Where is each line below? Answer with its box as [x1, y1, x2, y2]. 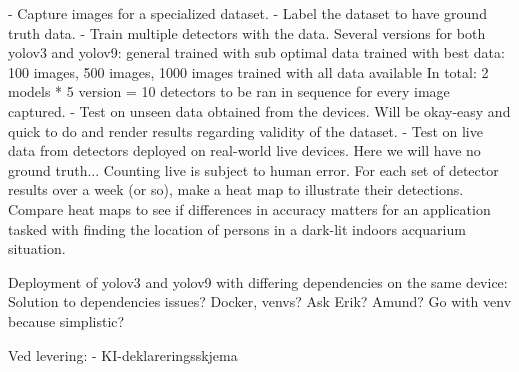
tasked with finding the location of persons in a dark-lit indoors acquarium [8, 218, 466, 239]
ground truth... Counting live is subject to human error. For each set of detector [8, 159, 499, 180]
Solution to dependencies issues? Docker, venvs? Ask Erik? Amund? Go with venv [8, 291, 512, 312]
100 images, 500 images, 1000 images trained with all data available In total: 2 [8, 61, 489, 82]
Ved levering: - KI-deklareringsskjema [8, 344, 238, 365]
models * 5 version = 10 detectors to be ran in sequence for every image [8, 81, 450, 102]
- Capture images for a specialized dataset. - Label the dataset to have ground [8, 3, 487, 23]
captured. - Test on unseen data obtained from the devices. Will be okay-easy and [8, 100, 511, 121]
